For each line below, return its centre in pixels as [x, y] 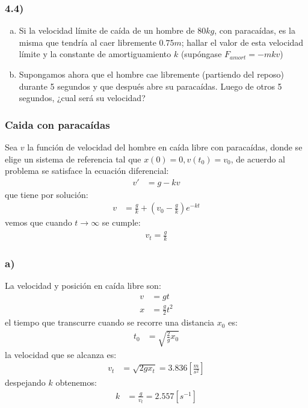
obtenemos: [76, 382]
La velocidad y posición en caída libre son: [83, 286]
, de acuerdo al [258, 159]
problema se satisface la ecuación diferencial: [87, 171]
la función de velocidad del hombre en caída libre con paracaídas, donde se [165, 147]
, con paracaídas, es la [255, 30]
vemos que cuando [38, 222]
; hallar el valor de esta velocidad [242, 42]
